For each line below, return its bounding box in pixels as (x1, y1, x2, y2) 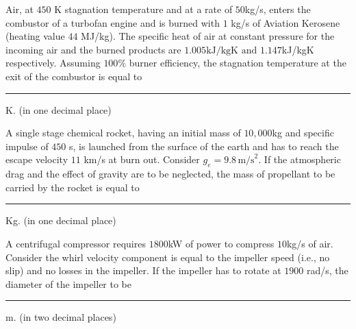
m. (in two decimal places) (5, 310, 116, 324)
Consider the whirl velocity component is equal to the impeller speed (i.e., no (5, 249, 330, 264)
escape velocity (5, 152, 68, 167)
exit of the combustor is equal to (5, 69, 142, 83)
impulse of (5, 138, 49, 153)
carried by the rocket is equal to (5, 180, 140, 194)
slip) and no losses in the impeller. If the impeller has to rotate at (5, 263, 281, 278)
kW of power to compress (168, 236, 275, 250)
